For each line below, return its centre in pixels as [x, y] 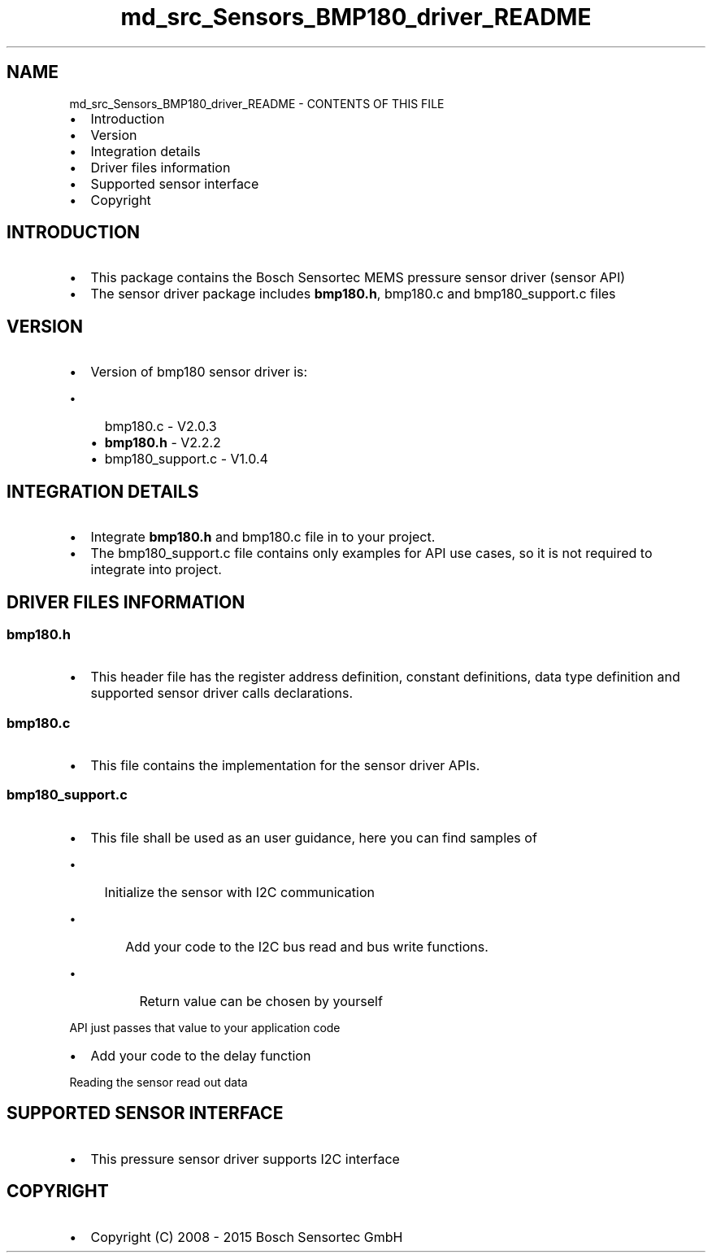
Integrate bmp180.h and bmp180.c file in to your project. [263, 537]
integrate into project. [156, 570]
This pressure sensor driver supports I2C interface [245, 1159]
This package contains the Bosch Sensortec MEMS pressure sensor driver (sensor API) [358, 278]
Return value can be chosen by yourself [261, 1001]
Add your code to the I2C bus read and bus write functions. [307, 946]
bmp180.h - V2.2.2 [163, 443]
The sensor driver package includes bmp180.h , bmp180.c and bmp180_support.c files [353, 294]
